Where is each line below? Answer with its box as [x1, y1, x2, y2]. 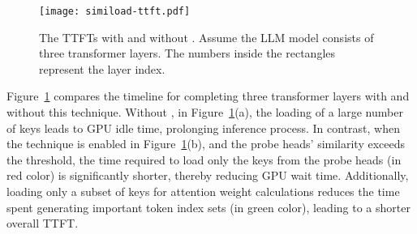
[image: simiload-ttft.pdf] [39, 6, 191, 17]
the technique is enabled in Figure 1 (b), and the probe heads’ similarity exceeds [6, 135, 406, 152]
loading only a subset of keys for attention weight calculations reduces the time [6, 183, 400, 199]
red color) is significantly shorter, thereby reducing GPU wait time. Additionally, [6, 167, 409, 184]
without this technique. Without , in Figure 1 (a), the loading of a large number [6, 104, 403, 121]
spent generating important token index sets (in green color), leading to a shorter [6, 198, 411, 215]
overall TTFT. [6, 215, 79, 232]
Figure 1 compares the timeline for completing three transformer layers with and [6, 87, 410, 104]
